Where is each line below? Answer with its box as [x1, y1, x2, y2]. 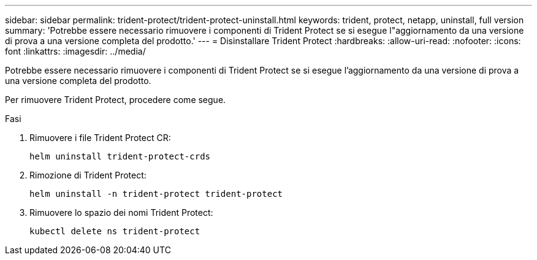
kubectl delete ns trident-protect [29, 226, 200, 236]
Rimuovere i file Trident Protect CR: [29, 132, 171, 143]
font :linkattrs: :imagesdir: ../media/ [5, 46, 146, 56]
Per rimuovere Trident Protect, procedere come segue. [5, 94, 226, 105]
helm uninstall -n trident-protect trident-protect [29, 189, 283, 199]
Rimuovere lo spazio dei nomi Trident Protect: [29, 207, 213, 218]
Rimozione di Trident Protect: [29, 170, 147, 180]
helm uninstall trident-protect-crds [29, 151, 211, 161]
